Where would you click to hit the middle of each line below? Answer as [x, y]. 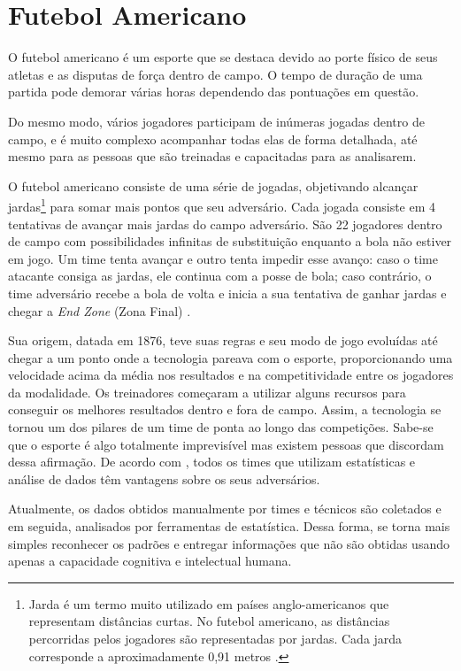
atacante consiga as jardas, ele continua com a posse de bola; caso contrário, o [220, 276]
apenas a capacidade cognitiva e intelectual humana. [150, 561]
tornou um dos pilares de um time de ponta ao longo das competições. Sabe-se [221, 427]
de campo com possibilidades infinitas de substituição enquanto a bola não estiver [230, 241]
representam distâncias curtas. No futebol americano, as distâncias [209, 621]
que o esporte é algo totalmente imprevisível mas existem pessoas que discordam [226, 444]
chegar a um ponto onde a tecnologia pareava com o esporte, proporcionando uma [230, 357]
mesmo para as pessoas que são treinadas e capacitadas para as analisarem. [212, 156]
